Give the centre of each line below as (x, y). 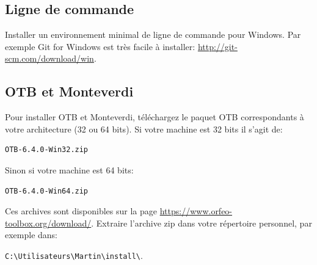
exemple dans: (31, 235)
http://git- (217, 46)
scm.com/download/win (49, 58)
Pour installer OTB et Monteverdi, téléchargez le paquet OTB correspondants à (155, 117)
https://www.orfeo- (196, 211)
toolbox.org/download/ (48, 223)
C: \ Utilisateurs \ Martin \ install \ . (74, 255)
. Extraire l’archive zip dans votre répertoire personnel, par (202, 223)
